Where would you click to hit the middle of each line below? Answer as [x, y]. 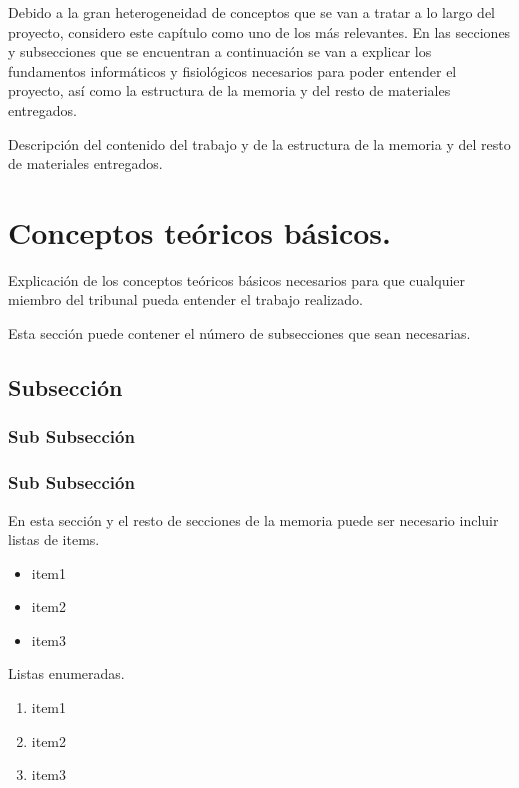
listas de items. [54, 539]
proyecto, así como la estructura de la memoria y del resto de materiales [229, 90]
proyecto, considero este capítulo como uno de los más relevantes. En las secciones [259, 31]
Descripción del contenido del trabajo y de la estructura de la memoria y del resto [259, 143]
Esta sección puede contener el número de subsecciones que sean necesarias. [239, 333]
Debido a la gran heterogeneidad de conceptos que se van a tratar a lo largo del [252, 12]
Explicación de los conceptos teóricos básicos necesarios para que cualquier [237, 279]
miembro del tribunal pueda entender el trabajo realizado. [185, 299]
